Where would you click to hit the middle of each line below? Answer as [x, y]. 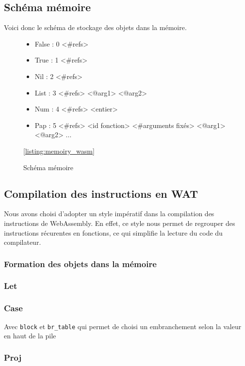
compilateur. [23, 242]
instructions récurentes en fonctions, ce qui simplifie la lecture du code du [113, 232]
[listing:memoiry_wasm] [59, 151]
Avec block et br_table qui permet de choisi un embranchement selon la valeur [123, 326]
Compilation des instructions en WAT [101, 193]
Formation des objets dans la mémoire [80, 263]
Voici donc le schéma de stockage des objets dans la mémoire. [95, 27]
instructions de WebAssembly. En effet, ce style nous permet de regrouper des [120, 223]
